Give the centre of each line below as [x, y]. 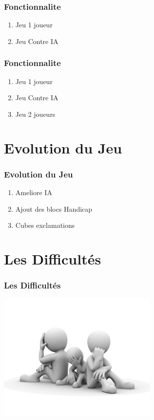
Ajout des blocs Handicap [54, 209]
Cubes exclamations [45, 225]
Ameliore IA [34, 192]
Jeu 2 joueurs [35, 114]
